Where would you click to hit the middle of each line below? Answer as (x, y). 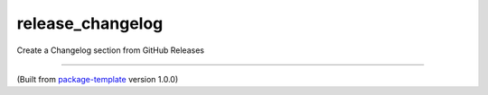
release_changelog (90, 23)
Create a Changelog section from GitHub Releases (111, 50)
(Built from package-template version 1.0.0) (98, 79)
